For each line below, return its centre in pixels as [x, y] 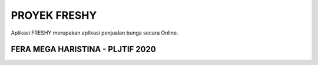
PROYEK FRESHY [54, 15]
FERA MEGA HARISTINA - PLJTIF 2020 [83, 49]
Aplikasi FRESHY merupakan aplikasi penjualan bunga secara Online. [95, 33]
